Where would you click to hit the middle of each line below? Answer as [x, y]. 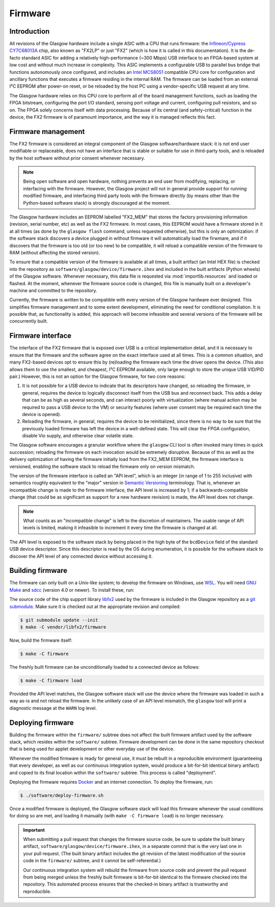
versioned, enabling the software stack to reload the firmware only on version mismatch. [102, 466]
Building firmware [38, 571]
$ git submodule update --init [59, 620]
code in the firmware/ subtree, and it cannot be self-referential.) [92, 861]
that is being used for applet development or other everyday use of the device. [92, 749]
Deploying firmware [42, 722]
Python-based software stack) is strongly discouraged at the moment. [97, 203]
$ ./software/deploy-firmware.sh [62, 795]
